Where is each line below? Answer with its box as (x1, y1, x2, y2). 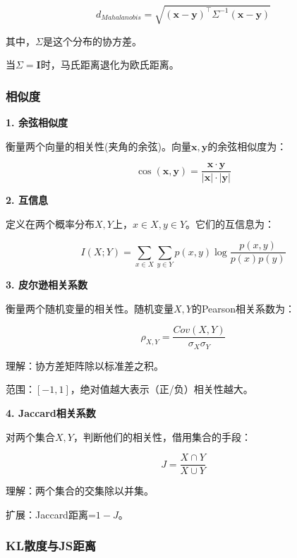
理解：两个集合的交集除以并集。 (6, 483, 154, 498)
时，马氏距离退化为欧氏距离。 (40, 57, 179, 72)
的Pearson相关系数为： (191, 301, 296, 315)
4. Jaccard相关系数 (6, 406, 96, 420)
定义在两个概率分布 (6, 216, 95, 231)
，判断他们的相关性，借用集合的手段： (73, 429, 251, 444)
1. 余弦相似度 (6, 114, 68, 129)
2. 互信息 (6, 193, 48, 207)
